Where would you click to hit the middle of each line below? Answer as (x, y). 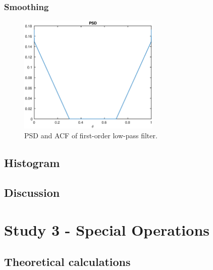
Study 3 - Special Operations (107, 229)
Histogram (32, 163)
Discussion (32, 192)
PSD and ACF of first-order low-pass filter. (91, 136)
